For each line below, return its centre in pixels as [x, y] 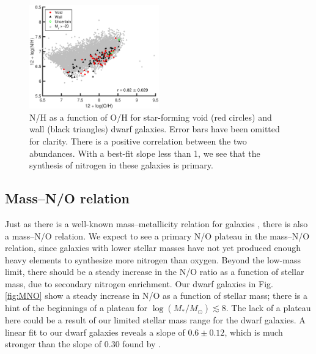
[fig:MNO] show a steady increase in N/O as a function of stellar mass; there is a [156, 296]
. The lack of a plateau [268, 308]
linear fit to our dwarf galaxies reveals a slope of [95, 332]
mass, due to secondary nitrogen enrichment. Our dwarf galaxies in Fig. [139, 283]
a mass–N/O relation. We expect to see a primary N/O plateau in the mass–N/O [157, 235]
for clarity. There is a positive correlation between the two [138, 141]
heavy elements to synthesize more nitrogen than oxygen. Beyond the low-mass [153, 259]
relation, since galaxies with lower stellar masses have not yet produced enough [153, 248]
